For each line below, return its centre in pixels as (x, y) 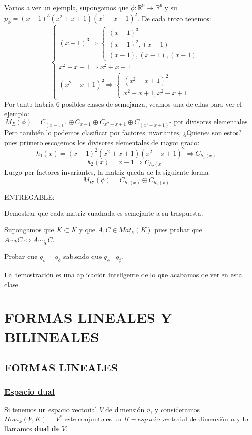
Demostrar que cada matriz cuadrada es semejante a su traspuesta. (104, 213)
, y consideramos (175, 409)
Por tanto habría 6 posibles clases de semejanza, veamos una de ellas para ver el (123, 104)
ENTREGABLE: (30, 197)
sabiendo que (83, 256)
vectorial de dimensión (195, 419)
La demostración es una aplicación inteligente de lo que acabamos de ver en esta (123, 275)
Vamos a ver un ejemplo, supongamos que (67, 7)
